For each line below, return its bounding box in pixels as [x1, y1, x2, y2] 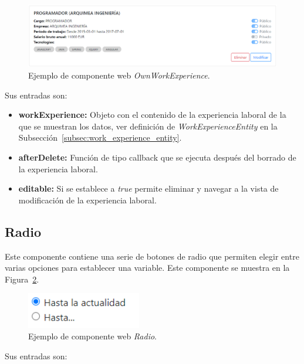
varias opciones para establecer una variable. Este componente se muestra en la [5, 261, 290, 274]
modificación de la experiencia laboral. [18, 193, 157, 206]
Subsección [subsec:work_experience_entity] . [18, 131, 182, 144]
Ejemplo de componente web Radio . [28, 330, 157, 342]
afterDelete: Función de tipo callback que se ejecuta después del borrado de [18, 151, 296, 163]
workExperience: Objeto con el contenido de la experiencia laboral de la [18, 108, 286, 121]
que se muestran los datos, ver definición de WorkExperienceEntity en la [18, 120, 278, 132]
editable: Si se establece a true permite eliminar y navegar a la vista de [18, 182, 279, 195]
